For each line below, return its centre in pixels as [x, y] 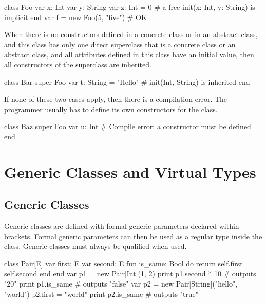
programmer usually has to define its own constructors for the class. [111, 109]
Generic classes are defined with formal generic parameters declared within [122, 226]
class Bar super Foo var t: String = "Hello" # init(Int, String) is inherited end [127, 82]
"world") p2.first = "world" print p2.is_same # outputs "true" [101, 293]
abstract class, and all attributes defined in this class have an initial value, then [129, 54]
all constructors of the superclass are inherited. [78, 64]
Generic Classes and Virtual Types [130, 172]
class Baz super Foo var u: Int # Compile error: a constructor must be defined [128, 126]
